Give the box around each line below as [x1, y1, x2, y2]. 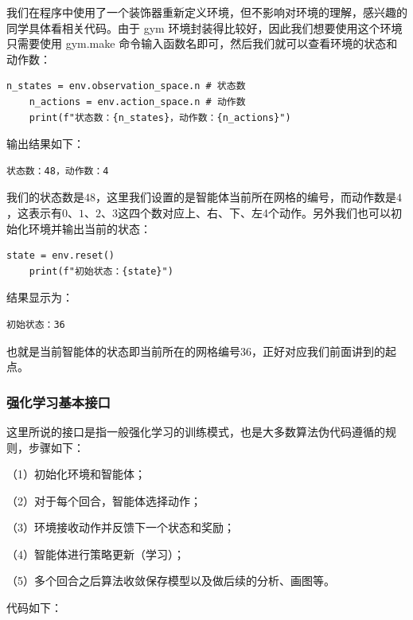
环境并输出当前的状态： [28, 220, 151, 236]
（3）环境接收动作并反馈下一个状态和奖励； [6, 519, 235, 536]
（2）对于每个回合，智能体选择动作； [6, 492, 201, 509]
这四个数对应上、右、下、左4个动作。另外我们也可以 [118, 204, 391, 220]
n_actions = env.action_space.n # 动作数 [29, 96, 246, 107]
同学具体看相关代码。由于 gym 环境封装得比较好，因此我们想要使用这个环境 [6, 19, 403, 36]
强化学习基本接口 [6, 392, 111, 411]
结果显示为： [6, 289, 73, 306]
